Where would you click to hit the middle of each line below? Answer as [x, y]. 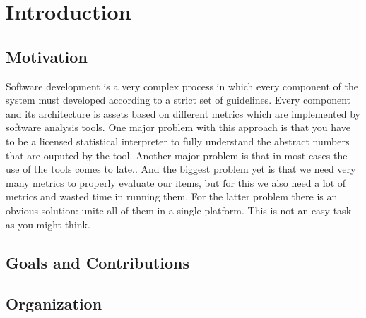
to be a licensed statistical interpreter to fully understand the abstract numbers [178, 141]
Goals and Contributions [98, 262]
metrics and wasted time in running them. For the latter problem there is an [172, 196]
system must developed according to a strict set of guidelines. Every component [178, 100]
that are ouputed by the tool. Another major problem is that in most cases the [177, 155]
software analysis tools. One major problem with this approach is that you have [178, 127]
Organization [54, 304]
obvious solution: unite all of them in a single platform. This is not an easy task [179, 210]
